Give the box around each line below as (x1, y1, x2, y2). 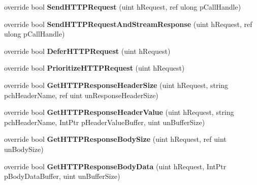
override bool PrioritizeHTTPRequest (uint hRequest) (4, 63, 185, 73)
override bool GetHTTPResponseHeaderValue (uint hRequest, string (4, 107, 234, 117)
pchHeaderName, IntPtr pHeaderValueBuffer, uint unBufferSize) (4, 116, 205, 127)
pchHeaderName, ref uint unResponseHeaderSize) (4, 89, 158, 100)
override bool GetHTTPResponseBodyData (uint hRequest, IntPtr (4, 161, 227, 171)
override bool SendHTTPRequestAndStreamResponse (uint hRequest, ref (4, 18, 252, 29)
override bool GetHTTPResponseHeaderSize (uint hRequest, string (4, 79, 229, 90)
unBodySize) (4, 143, 44, 154)
